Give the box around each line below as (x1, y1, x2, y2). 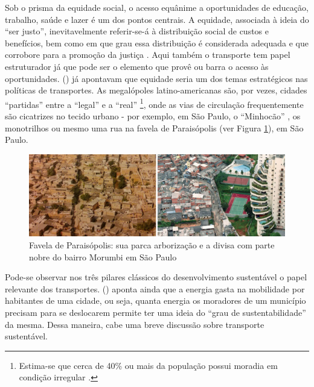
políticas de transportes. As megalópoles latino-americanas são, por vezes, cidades (5, 84, 307, 96)
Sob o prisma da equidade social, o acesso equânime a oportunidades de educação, (5, 1, 309, 13)
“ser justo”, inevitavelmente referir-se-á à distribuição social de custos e (5, 25, 269, 37)
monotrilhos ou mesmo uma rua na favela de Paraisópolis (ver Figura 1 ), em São (5, 121, 304, 134)
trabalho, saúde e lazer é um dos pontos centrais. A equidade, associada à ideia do (5, 13, 309, 25)
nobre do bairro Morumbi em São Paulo (29, 250, 177, 263)
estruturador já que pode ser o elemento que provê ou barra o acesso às (5, 60, 269, 72)
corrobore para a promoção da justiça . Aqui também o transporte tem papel (5, 48, 290, 61)
